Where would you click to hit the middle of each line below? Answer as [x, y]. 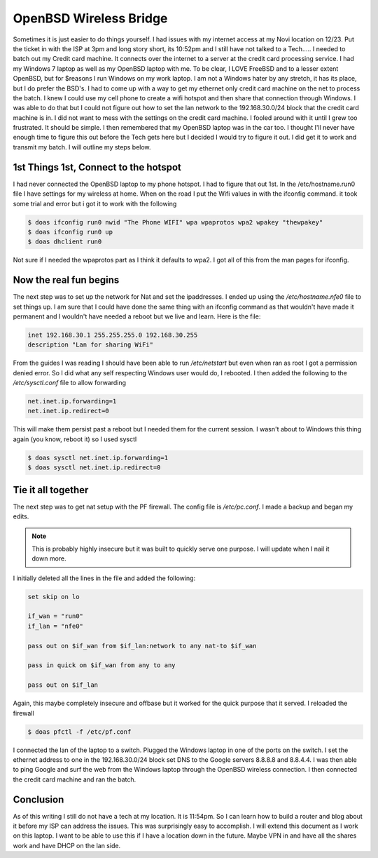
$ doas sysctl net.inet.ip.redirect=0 [94, 468]
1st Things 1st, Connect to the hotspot [97, 167]
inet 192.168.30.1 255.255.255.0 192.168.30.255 [113, 335]
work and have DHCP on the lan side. [67, 845]
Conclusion [38, 799]
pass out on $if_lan [63, 685]
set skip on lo [54, 597]
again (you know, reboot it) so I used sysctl [75, 439]
